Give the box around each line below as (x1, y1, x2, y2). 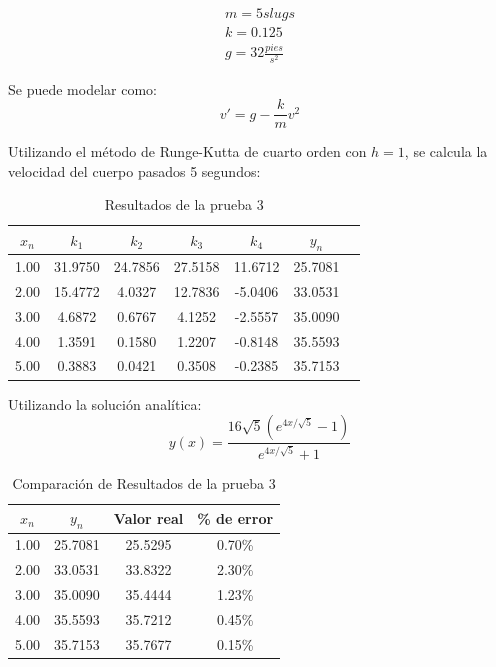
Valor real (113, 507, 184, 528)
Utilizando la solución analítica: (8, 393, 202, 414)
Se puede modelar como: (8, 78, 157, 99)
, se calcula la (404, 141, 488, 162)
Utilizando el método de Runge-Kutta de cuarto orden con (8, 141, 367, 162)
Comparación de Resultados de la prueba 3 (12, 472, 276, 493)
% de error (197, 507, 274, 528)
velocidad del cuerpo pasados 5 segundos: (8, 160, 261, 181)
